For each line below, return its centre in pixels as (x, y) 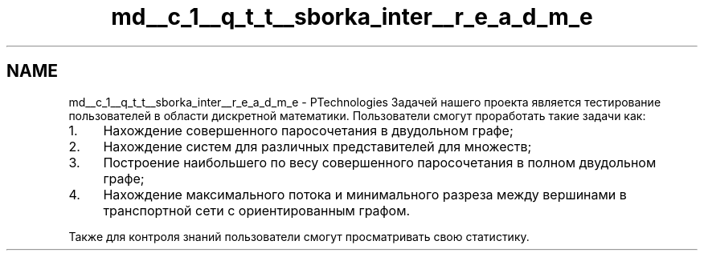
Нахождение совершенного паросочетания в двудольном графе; (308, 130)
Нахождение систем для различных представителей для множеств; (317, 146)
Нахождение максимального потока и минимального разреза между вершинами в (365, 194)
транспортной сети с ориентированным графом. (257, 210)
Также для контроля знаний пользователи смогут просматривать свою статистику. (299, 236)
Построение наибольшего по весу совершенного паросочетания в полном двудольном (380, 162)
